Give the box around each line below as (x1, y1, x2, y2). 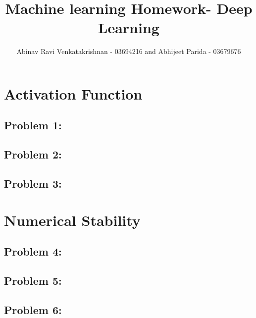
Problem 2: (4, 147, 62, 162)
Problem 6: (4, 302, 62, 317)
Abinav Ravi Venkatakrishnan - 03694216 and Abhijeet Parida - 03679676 (16, 46, 241, 56)
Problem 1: (4, 117, 62, 133)
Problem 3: (4, 176, 62, 191)
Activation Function (4, 83, 143, 104)
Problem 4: (4, 244, 62, 259)
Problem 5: (4, 272, 62, 288)
